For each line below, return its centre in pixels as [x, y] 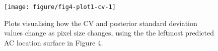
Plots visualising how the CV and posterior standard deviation [101, 23]
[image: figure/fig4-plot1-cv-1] [60, 7]
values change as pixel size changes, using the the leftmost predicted [109, 33]
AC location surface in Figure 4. [54, 42]
